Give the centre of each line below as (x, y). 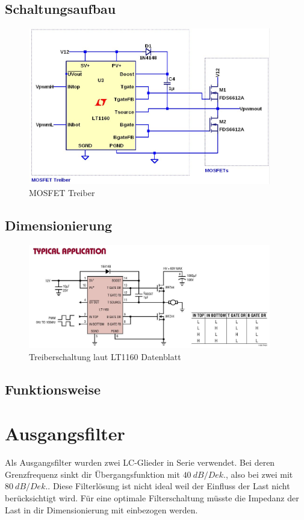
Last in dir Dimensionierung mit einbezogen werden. (101, 509)
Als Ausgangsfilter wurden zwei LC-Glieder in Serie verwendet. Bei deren (140, 462)
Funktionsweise (53, 389)
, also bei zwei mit (259, 474)
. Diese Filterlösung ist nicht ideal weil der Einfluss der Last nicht (169, 486)
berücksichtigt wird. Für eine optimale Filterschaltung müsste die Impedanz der (152, 497)
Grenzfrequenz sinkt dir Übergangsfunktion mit (92, 474)
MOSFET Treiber (62, 192)
